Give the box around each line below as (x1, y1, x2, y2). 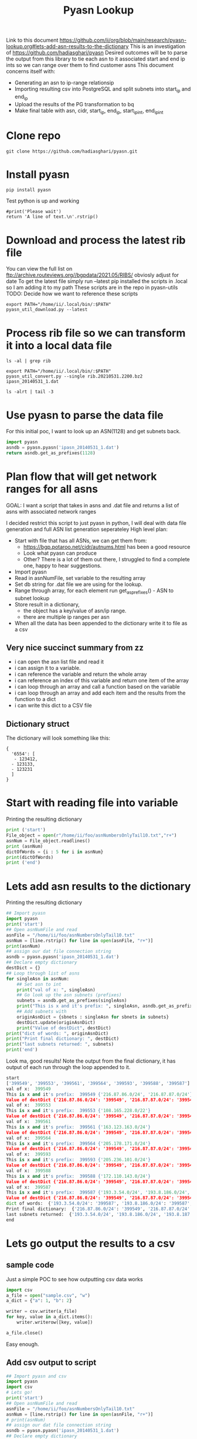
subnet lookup (14, 594, 50, 602)
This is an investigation (130, 43, 186, 50)
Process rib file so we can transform (6, 326, 186, 339)
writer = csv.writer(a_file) (6, 1309, 77, 1315)
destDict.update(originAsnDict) (16, 1019, 96, 1025)
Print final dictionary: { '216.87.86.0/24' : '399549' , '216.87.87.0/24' (6, 1206, 191, 1212)
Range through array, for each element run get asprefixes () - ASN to (14, 587, 174, 595)
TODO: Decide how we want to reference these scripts (6, 290, 138, 297)
